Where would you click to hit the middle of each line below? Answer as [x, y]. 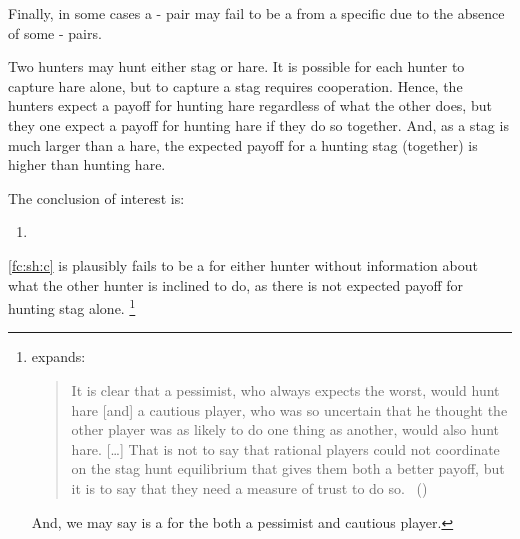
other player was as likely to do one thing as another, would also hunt [285, 429]
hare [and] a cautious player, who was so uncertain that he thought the [289, 409]
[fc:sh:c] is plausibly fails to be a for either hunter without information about [243, 264]
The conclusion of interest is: [96, 197]
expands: [58, 356]
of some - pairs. [55, 32]
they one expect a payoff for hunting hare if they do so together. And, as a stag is [258, 124]
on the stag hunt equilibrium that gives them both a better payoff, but [288, 468]
